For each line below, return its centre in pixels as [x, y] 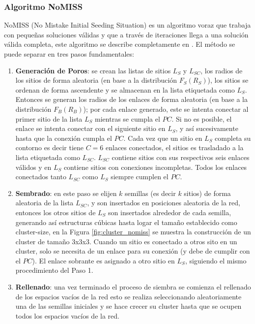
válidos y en [33, 167]
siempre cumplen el [140, 177]
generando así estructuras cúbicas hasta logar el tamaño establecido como [126, 222]
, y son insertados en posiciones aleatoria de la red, [164, 203]
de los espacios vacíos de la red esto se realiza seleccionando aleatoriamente [128, 296]
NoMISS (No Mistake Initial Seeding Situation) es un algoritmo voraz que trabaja [127, 25]
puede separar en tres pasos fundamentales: [69, 54]
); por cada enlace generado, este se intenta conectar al [166, 109]
